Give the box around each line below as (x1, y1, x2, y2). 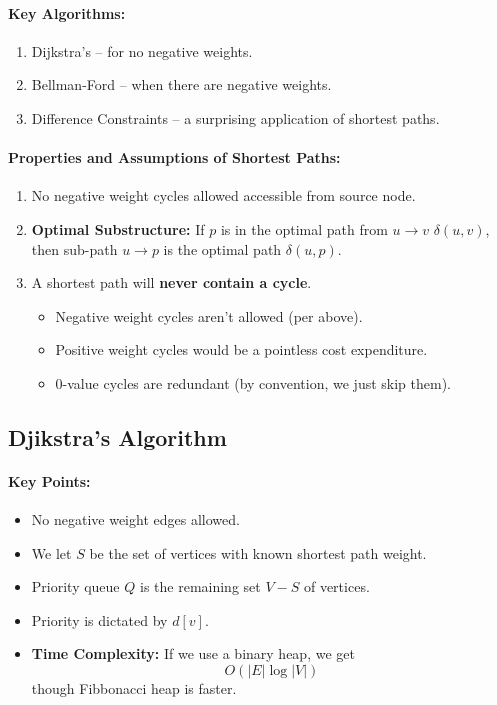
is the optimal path (163, 238, 282, 259)
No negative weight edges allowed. (31, 509, 240, 530)
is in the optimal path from (220, 218, 388, 239)
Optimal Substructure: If (31, 218, 205, 239)
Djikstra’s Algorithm (8, 421, 227, 452)
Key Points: (8, 470, 91, 491)
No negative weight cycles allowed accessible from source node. (31, 185, 416, 206)
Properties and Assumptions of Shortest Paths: (8, 147, 341, 168)
